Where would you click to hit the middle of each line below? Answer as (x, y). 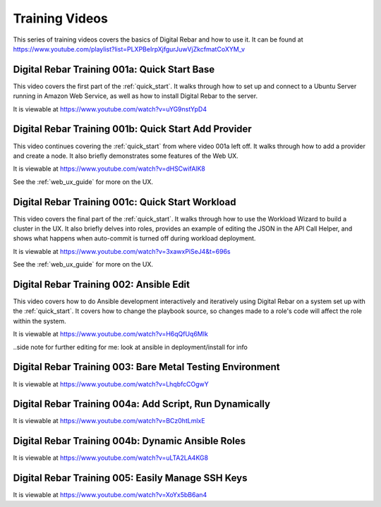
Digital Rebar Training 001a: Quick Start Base (114, 69)
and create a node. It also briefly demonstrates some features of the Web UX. (126, 156)
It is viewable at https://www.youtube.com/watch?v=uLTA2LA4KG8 (110, 458)
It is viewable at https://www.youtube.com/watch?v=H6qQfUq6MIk (110, 334)
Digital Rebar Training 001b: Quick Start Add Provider (132, 129)
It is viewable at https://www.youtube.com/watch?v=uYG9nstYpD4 (110, 109)
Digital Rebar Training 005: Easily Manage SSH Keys (130, 478)
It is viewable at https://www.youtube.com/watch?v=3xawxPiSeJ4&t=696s (122, 251)
